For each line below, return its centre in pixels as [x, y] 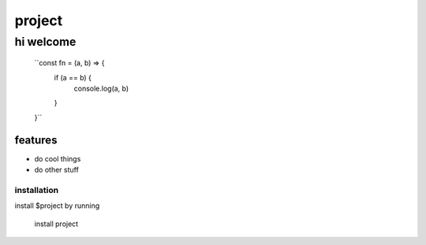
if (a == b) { [73, 77]
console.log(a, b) [101, 88]
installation [37, 190]
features [36, 140]
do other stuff [56, 170]
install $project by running [57, 206]
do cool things [58, 158]
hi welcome [45, 42]
